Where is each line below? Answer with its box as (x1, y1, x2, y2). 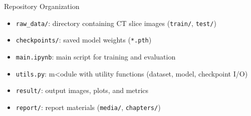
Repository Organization (4, 1, 80, 11)
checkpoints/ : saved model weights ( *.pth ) (16, 34, 152, 45)
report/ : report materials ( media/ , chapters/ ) (16, 101, 161, 112)
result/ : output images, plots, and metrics (16, 85, 149, 95)
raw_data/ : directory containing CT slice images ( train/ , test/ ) (16, 17, 216, 28)
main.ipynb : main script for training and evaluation (16, 51, 176, 61)
